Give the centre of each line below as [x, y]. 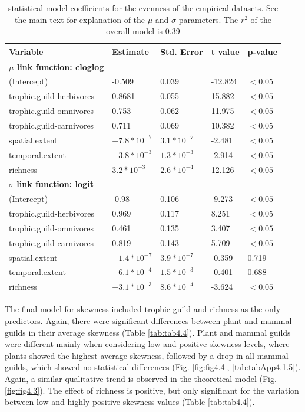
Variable [26, 51]
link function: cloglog [60, 66]
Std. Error [182, 51]
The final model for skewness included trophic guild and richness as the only [143, 309]
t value [225, 51]
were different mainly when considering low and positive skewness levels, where [147, 344]
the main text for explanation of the [80, 19]
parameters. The [208, 19]
